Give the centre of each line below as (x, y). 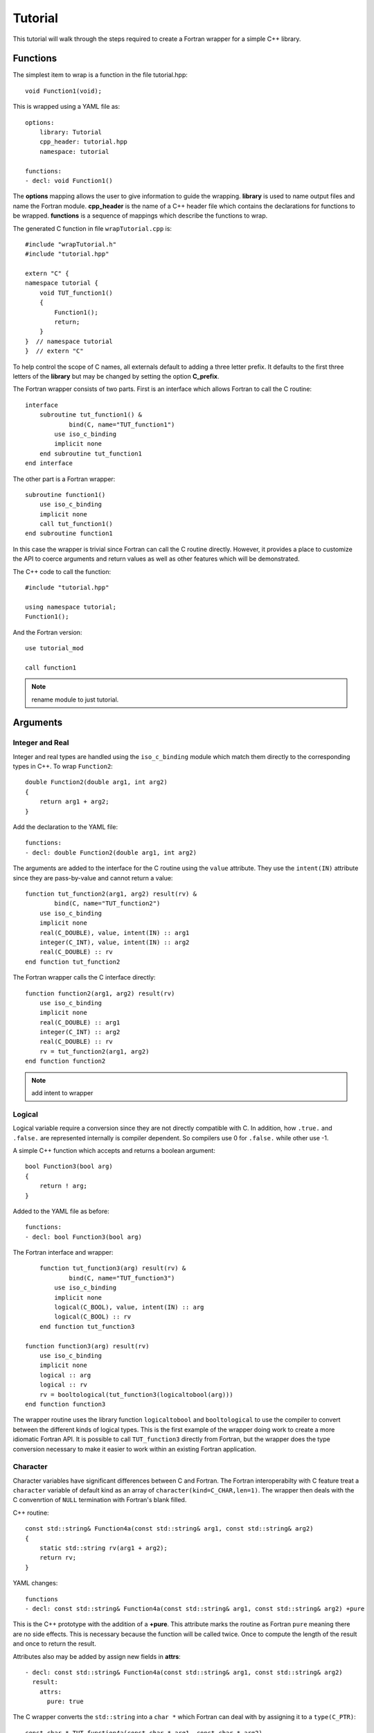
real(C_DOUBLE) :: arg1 (80, 1022)
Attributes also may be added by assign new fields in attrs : (97, 1656)
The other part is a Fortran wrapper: (64, 479)
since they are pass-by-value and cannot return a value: (93, 878)
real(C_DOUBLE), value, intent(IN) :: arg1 (114, 933)
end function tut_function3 (87, 1326)
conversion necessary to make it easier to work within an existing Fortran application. (134, 1449)
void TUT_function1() (76, 293)
